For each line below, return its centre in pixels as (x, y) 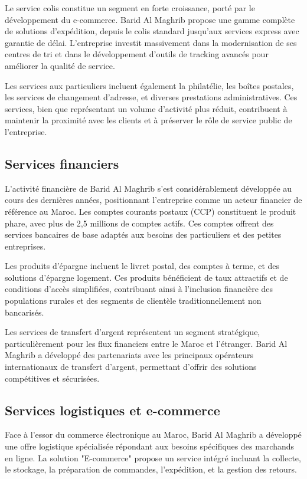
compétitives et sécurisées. (52, 378)
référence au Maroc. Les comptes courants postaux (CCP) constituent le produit (151, 211)
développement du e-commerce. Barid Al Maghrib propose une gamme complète (150, 19)
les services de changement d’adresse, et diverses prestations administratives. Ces (151, 97)
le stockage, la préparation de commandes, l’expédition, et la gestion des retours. (151, 469)
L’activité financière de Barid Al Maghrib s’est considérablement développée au (148, 188)
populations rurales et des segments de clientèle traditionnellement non (133, 301)
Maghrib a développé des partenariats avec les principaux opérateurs (129, 355)
